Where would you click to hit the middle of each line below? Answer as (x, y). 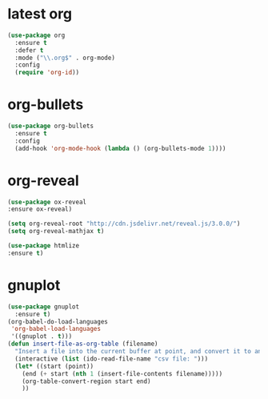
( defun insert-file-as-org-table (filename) (83, 344)
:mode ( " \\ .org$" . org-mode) (65, 58)
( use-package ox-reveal (47, 202)
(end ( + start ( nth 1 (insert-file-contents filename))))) (122, 373)
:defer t (29, 50)
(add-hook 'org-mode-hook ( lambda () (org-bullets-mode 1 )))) (120, 148)
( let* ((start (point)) (54, 366)
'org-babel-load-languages (56, 329)
